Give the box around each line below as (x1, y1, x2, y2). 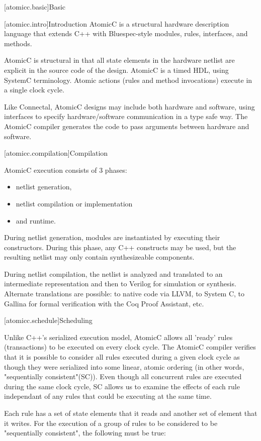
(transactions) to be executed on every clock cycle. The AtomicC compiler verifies (4, 342, 256, 352)
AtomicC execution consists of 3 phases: (4, 164, 127, 175)
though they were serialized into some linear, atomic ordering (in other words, (4, 361, 244, 372)
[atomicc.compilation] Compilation (4, 148, 108, 158)
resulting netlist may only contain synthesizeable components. (4, 252, 195, 262)
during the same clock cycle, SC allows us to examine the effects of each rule (4, 381, 240, 391)
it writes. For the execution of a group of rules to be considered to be (4, 417, 218, 428)
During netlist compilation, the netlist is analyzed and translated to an (4, 268, 223, 279)
